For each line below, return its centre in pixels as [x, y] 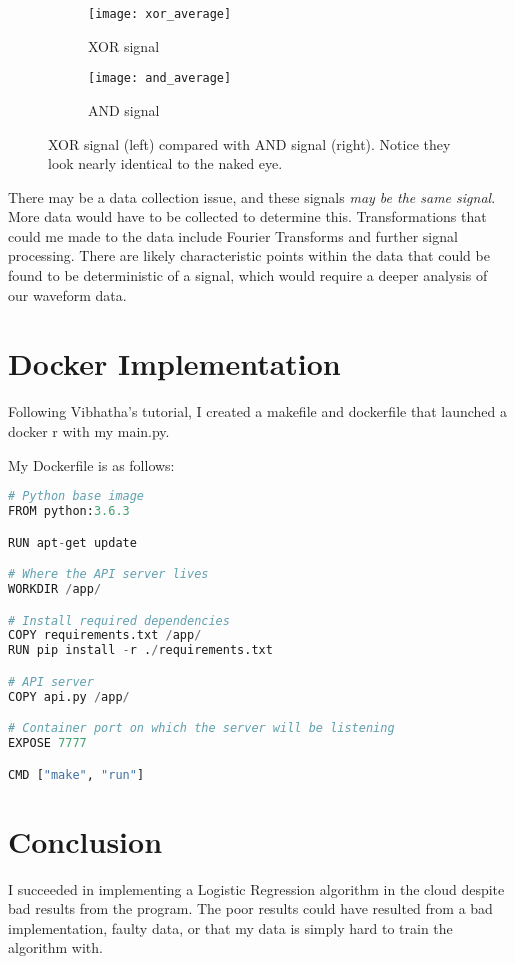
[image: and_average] [160, 78]
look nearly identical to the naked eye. [165, 163]
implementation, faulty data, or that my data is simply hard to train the [230, 927]
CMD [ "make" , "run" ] [76, 774]
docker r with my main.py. [89, 430]
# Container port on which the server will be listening [201, 728]
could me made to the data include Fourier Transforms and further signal [233, 235]
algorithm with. [55, 947]
